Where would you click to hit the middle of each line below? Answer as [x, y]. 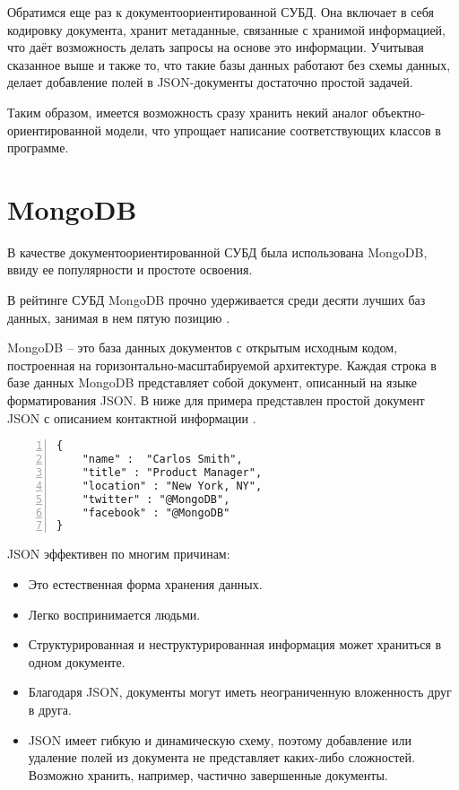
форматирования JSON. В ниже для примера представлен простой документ [216, 400]
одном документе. [77, 661]
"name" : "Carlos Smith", [162, 460]
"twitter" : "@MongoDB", [156, 499]
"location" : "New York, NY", [172, 486]
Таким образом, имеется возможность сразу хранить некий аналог [188, 112]
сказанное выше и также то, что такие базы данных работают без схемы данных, [229, 64]
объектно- [399, 112]
